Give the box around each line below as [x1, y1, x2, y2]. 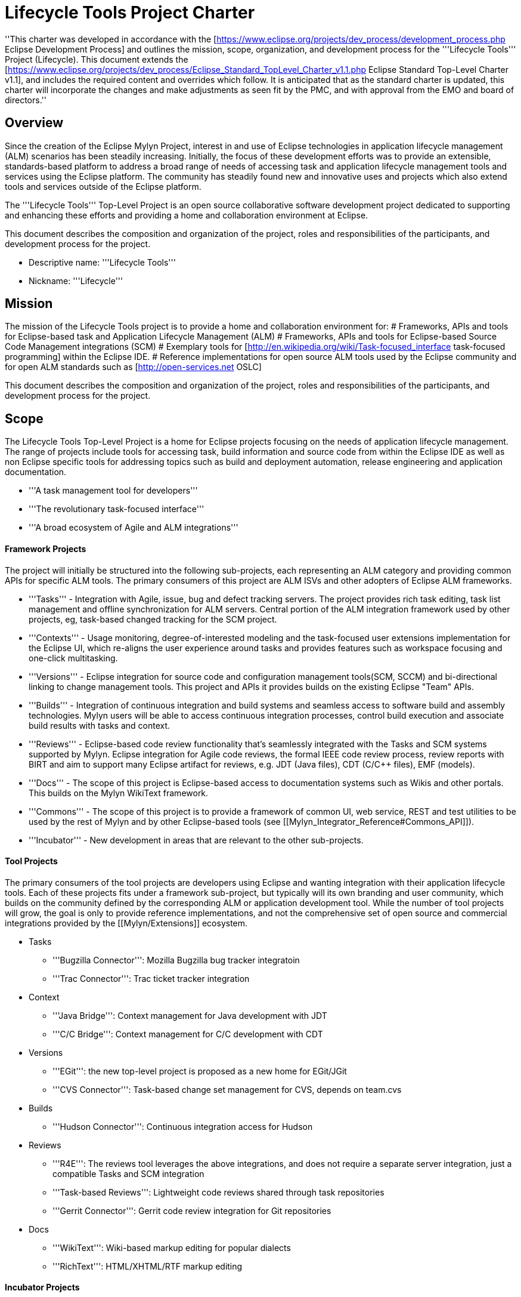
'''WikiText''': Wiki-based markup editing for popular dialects [52, 1242, 291, 1253]
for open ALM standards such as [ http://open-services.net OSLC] [5, 362, 262, 372]
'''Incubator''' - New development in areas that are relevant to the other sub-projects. [29, 834, 364, 845]
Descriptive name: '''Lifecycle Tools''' [29, 257, 176, 267]
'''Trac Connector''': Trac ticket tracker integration [52, 973, 250, 984]
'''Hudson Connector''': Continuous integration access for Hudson [52, 1121, 313, 1132]
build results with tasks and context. [29, 720, 170, 731]
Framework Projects [5, 543, 86, 554]
